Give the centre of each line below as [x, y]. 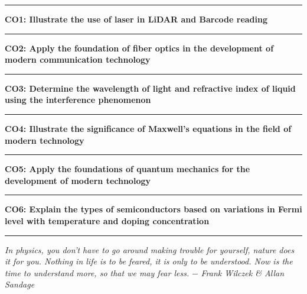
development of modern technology [78, 180]
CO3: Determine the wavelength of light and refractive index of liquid [150, 88]
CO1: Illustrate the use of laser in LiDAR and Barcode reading [136, 19]
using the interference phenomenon [78, 100]
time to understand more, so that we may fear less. [97, 272]
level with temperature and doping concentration [107, 220]
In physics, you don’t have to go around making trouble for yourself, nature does [150, 249]
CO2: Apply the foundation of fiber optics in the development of [139, 48]
